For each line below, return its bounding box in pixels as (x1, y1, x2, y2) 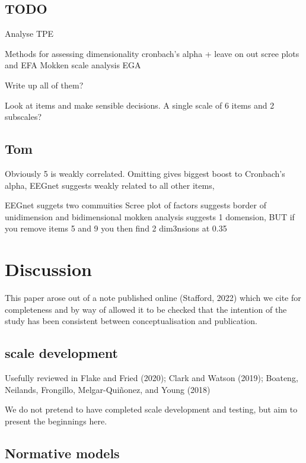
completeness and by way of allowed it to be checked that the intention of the (5, 303, 287, 315)
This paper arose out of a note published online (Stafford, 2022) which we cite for (5, 291, 301, 304)
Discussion (5, 257, 92, 281)
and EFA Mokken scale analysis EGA (5, 59, 141, 71)
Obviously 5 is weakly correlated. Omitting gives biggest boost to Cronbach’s (5, 167, 285, 179)
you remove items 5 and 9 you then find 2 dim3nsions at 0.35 (5, 222, 227, 234)
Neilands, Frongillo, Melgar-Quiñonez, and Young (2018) (5, 383, 211, 395)
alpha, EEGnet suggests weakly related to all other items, (5, 179, 215, 191)
